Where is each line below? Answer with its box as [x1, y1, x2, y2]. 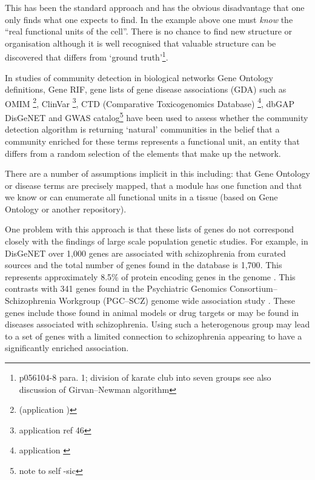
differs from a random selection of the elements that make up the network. [5, 146, 281, 159]
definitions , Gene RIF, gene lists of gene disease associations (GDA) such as [5, 83, 287, 96]
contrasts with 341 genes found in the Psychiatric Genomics [5, 282, 227, 295]
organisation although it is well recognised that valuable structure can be [5, 36, 276, 49]
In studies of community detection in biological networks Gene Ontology [5, 71, 273, 84]
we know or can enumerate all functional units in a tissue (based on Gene [5, 191, 278, 203]
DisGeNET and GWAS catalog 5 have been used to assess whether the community [5, 110, 308, 123]
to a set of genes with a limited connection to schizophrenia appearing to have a [5, 329, 302, 342]
